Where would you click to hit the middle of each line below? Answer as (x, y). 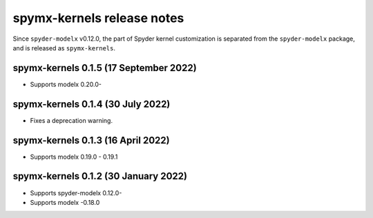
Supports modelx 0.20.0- (66, 84)
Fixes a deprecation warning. (71, 120)
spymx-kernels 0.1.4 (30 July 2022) (92, 104)
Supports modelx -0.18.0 (65, 202)
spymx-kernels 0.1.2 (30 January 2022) (100, 176)
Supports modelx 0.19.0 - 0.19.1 (74, 157)
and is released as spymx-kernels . (64, 48)
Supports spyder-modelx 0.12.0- (76, 192)
